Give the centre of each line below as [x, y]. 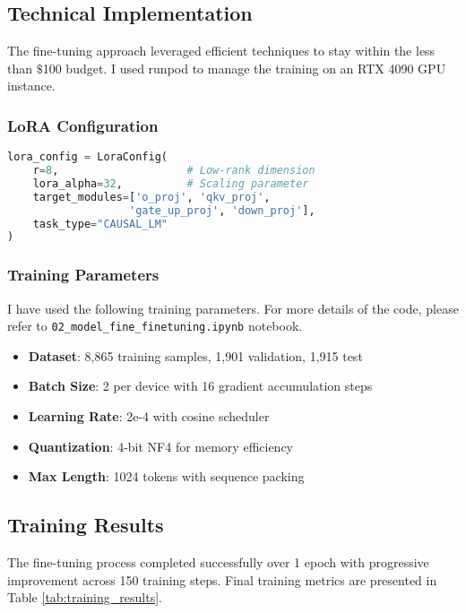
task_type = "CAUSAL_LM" [100, 224]
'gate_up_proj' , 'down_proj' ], [222, 210]
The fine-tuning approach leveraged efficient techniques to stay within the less [221, 51]
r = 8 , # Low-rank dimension [174, 171]
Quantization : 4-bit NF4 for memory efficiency [161, 446]
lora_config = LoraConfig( [87, 157]
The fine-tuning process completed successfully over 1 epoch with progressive [218, 561]
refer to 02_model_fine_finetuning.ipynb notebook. [155, 326]
